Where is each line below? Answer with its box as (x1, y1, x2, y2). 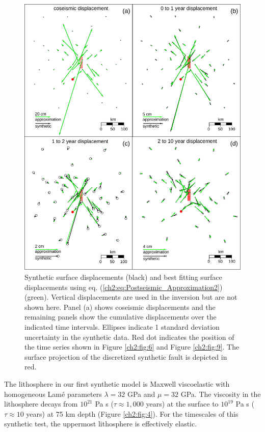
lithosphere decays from (4, 398, 78, 409)
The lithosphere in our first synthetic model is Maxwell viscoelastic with (4, 379, 230, 389)
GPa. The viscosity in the (180, 388, 261, 399)
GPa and (127, 388, 155, 399)
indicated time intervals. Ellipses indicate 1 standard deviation (24, 322, 220, 332)
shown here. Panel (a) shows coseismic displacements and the (24, 301, 216, 312)
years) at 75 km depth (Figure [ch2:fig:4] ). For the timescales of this (26, 408, 238, 419)
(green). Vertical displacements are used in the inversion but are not (24, 292, 237, 302)
